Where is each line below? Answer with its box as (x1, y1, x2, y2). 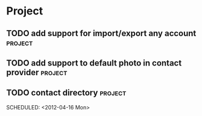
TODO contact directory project (6, 88, 127, 98)
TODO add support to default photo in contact (6, 58, 182, 68)
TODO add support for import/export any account (6, 28, 197, 38)
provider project (6, 67, 68, 78)
